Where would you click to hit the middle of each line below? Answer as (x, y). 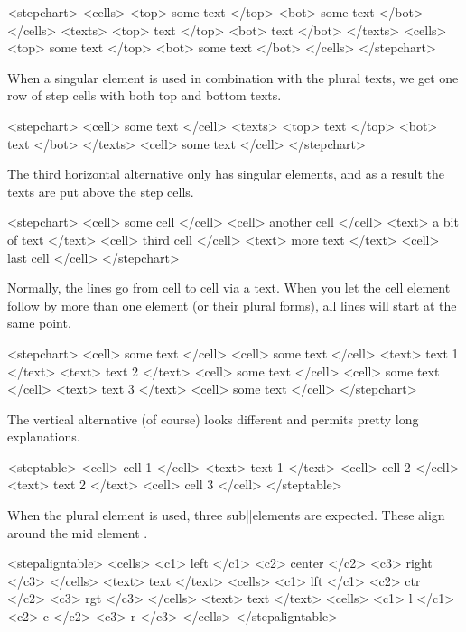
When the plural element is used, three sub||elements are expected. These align (226, 515)
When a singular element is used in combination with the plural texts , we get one (233, 77)
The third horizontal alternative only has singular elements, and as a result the (226, 174)
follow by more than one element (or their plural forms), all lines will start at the (232, 305)
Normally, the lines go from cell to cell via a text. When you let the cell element (229, 288)
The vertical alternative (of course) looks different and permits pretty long (213, 418)
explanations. (44, 437)
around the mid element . (78, 532)
